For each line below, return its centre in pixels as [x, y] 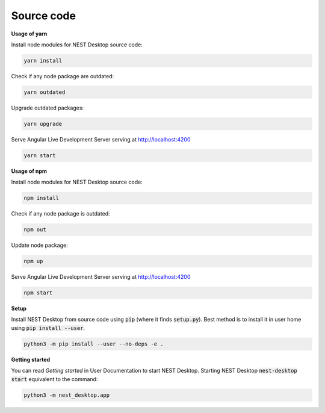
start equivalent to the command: [54, 379]
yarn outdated [45, 92]
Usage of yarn [29, 34]
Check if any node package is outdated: [61, 214]
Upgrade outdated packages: [48, 108]
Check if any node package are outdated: [63, 76]
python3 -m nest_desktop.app [67, 395]
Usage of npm [29, 171]
